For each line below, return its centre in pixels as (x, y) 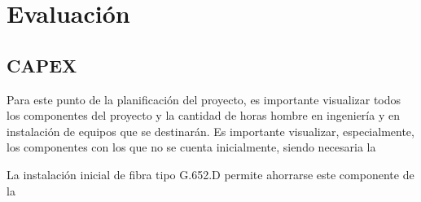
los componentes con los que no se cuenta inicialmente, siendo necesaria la (191, 147)
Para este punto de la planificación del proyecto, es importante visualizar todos (204, 99)
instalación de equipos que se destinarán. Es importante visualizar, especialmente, (210, 131)
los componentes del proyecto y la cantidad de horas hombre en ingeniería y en (203, 115)
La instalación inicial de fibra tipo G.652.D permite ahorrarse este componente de (210, 174)
